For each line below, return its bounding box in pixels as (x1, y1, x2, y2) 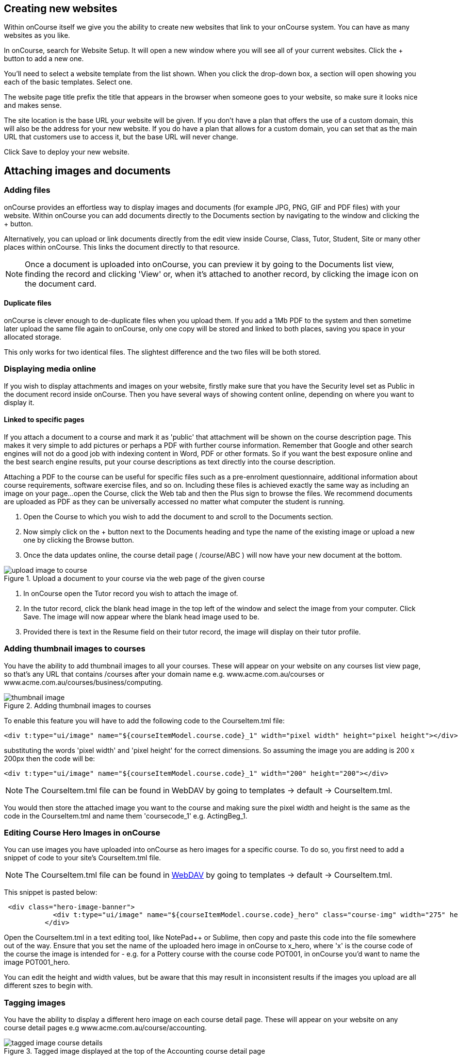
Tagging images (4, 997, 65, 1008)
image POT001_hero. (4, 958, 70, 967)
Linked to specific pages (4, 415, 84, 424)
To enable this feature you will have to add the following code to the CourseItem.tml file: (4, 716, 285, 725)
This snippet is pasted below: (4, 888, 98, 897)
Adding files (4, 185, 50, 195)
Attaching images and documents (4, 164, 171, 177)
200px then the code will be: (4, 754, 95, 763)
